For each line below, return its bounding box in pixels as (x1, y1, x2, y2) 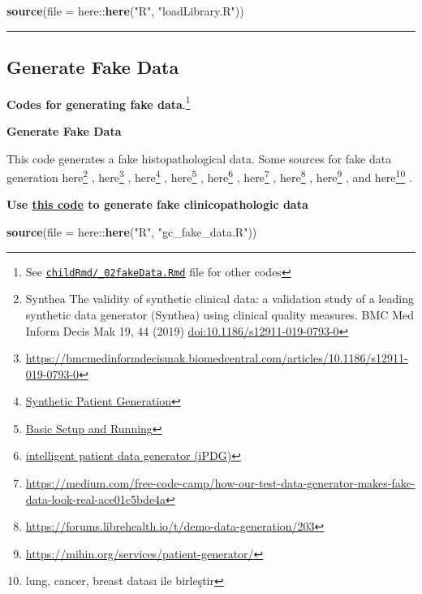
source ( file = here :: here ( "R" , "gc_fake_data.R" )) (6, 223, 257, 241)
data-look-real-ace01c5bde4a (25, 490, 166, 507)
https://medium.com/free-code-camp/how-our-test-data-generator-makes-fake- (25, 475, 416, 492)
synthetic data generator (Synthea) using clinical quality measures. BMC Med (25, 306, 414, 323)
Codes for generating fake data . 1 (6, 93, 191, 112)
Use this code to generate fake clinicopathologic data (6, 196, 308, 213)
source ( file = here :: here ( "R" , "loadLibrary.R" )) (6, 2, 244, 19)
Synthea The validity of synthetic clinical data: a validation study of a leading (25, 290, 414, 307)
